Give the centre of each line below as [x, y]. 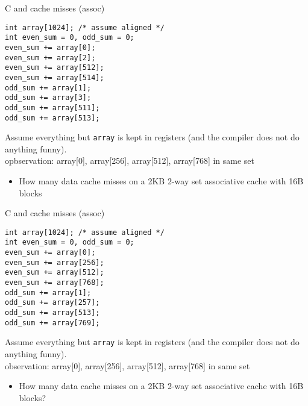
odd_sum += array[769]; [52, 323]
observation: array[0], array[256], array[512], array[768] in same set [127, 365]
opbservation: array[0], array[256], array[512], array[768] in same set [130, 161]
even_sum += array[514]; [55, 77]
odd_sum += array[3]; [48, 98]
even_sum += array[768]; [55, 283]
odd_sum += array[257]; [52, 303]
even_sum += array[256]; [55, 262]
